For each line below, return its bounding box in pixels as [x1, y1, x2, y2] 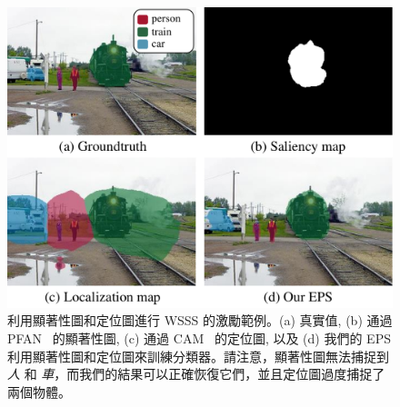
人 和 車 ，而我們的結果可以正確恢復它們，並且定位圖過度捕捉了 [7, 364, 385, 383]
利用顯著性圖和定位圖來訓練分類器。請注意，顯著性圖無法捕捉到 [7, 346, 389, 365]
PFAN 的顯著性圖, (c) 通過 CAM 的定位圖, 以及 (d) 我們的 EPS [7, 329, 391, 348]
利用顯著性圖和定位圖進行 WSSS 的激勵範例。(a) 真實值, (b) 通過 [7, 311, 393, 330]
